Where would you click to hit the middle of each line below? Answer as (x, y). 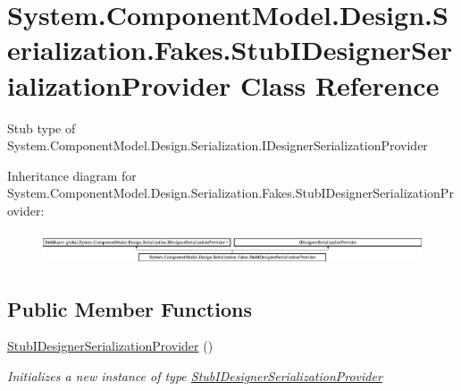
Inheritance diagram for (72, 175)
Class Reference (339, 85)
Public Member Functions (130, 308)
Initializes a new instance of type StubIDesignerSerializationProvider (195, 376)
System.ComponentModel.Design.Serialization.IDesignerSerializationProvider (218, 145)
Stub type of (42, 127)
